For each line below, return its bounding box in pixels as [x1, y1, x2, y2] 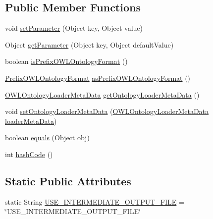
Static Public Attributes [5, 173, 131, 188]
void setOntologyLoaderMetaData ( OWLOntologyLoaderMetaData [5, 106, 209, 116]
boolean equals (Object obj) [5, 132, 90, 143]
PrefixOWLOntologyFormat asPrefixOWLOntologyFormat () [5, 72, 191, 83]
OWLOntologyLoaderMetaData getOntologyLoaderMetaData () [5, 89, 200, 100]
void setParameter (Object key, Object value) [5, 23, 143, 33]
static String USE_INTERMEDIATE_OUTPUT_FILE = [5, 196, 184, 207]
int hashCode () [5, 149, 53, 159]
